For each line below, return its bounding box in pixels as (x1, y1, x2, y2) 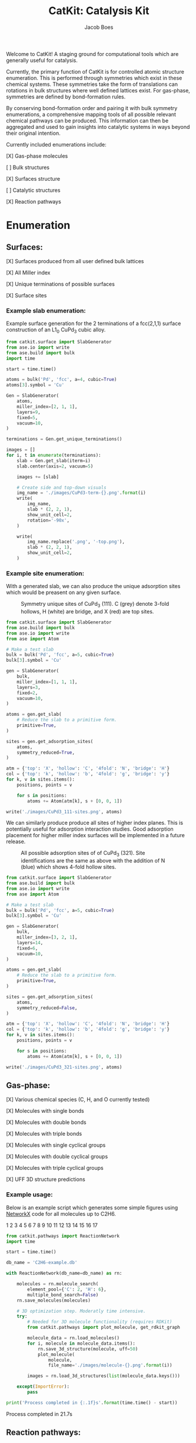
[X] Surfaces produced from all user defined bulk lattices (6, 257, 144, 264)
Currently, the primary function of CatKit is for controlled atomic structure (6, 68, 184, 75)
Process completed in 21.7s (6, 1410, 72, 1417)
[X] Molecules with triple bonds (6, 1130, 82, 1137)
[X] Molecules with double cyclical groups (6, 1153, 108, 1160)
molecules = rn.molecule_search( (16, 1281, 99, 1287)
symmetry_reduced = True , (16, 749, 75, 755)
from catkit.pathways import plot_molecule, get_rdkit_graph (27, 1325, 181, 1331)
